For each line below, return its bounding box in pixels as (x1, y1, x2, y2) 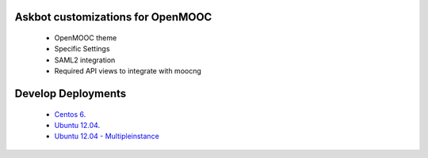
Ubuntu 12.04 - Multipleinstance (54, 131, 160, 141)
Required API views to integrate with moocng (54, 66, 202, 76)
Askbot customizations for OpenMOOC (14, 10, 212, 24)
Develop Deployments (14, 87, 127, 100)
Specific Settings (54, 44, 110, 54)
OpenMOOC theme (54, 33, 117, 43)
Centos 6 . (54, 109, 86, 118)
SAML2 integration (54, 55, 116, 65)
